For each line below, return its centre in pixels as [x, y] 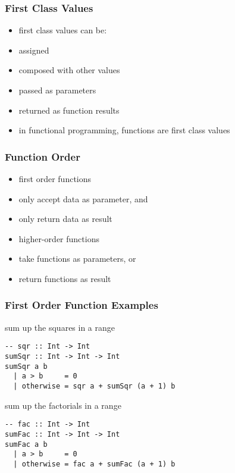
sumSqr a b [26, 366]
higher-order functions [59, 238]
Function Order [43, 156]
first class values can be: [63, 30]
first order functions [55, 178]
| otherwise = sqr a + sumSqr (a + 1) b [94, 386]
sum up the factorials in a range [63, 405]
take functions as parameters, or [77, 259]
